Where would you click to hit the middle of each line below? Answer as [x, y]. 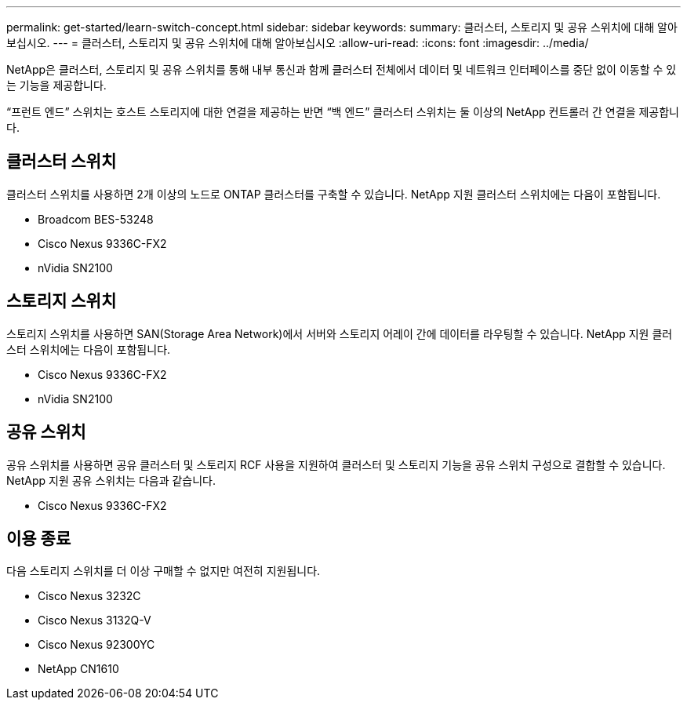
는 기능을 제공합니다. [56, 85]
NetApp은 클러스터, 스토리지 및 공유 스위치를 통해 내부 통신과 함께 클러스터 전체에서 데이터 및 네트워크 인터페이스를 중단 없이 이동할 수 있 [342, 69]
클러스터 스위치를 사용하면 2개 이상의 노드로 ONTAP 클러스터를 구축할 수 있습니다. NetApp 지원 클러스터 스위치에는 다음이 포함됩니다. [334, 194]
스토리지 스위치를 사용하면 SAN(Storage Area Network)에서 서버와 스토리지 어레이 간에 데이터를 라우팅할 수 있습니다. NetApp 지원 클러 [340, 333]
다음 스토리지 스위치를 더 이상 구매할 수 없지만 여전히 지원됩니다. [164, 571]
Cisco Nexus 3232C [89, 596]
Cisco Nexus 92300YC [96, 645]
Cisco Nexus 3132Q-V [95, 620]
